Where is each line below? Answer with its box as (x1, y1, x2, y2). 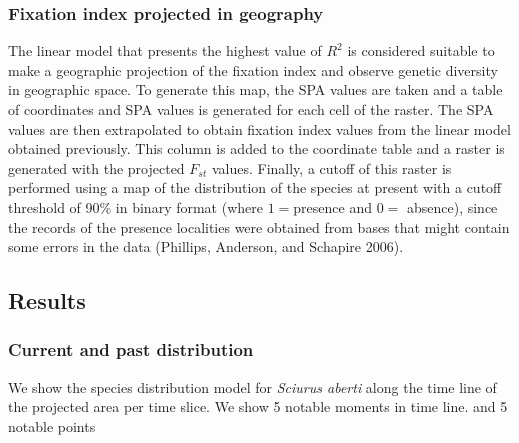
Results (8, 285, 86, 316)
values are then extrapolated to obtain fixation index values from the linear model (8, 118, 511, 139)
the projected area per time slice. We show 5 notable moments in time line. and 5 (8, 396, 508, 417)
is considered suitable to (347, 40, 495, 61)
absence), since (406, 196, 498, 217)
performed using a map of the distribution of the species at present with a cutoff (8, 177, 502, 198)
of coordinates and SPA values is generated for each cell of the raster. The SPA (8, 99, 494, 119)
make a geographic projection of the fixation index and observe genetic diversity (8, 59, 498, 80)
